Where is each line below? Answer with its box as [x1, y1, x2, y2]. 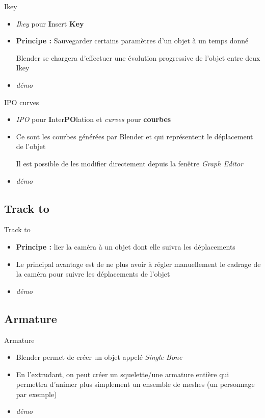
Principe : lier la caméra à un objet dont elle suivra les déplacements [16, 241, 235, 252]
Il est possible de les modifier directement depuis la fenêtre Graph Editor [16, 158, 244, 168]
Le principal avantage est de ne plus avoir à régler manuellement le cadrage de [16, 258, 261, 269]
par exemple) [16, 388, 57, 399]
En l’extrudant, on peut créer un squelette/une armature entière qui [16, 368, 229, 379]
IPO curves [4, 96, 39, 107]
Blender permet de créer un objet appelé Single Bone [16, 352, 182, 362]
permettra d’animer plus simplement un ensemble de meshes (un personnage [16, 379, 255, 389]
